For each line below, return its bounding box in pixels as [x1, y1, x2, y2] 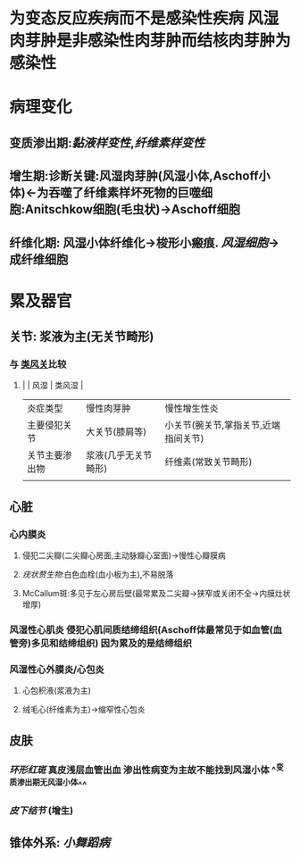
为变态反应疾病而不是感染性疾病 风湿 [9, 8, 279, 29]
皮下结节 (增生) [9, 804, 74, 817]
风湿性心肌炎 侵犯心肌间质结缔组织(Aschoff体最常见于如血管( [9, 624, 274, 637]
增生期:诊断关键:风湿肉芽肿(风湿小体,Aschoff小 [9, 169, 271, 184]
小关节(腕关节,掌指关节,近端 [164, 419, 281, 431]
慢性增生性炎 [164, 403, 219, 415]
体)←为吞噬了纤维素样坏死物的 [9, 185, 178, 201]
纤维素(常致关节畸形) [164, 456, 253, 469]
